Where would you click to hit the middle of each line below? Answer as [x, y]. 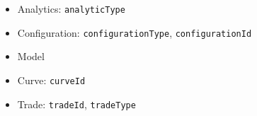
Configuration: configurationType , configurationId [135, 32]
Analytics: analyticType [71, 8]
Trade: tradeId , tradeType [76, 104]
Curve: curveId [51, 80]
